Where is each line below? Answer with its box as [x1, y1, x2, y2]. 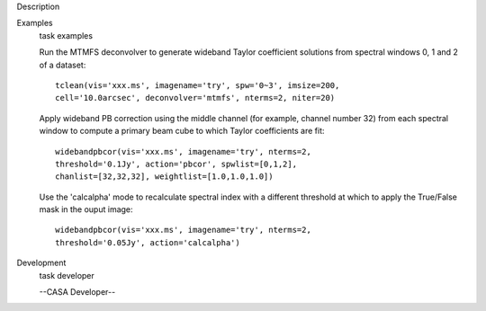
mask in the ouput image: [39, 204, 134, 215]
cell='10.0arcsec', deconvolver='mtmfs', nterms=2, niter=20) [55, 93, 336, 103]
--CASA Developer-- [39, 287, 116, 298]
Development [16, 257, 67, 269]
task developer [39, 270, 94, 280]
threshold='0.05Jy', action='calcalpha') [55, 237, 240, 247]
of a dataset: [39, 59, 86, 70]
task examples [39, 30, 94, 40]
